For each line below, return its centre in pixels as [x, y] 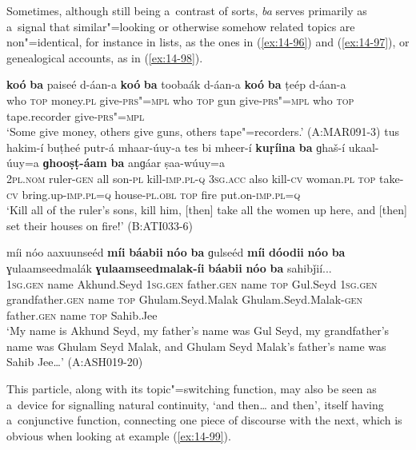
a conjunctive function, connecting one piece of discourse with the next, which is [204, 420]
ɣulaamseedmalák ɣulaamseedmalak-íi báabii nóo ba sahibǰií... [169, 267]
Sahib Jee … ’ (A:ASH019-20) [75, 362]
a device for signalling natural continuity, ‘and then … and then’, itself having [195, 404]
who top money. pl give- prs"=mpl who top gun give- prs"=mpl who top [180, 100]
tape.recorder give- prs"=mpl [76, 115]
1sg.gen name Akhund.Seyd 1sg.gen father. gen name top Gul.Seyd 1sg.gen [192, 283]
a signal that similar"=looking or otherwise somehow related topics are [181, 26]
